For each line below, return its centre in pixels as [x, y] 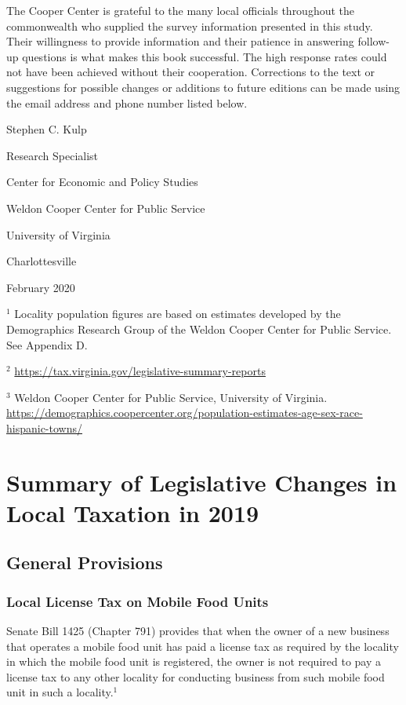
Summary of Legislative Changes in [202, 482]
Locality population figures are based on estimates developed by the [178, 314]
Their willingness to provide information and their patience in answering [180, 41]
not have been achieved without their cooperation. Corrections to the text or [191, 72]
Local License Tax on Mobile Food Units [138, 601]
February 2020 [41, 287]
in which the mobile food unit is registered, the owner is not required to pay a [194, 661]
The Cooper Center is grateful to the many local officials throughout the [181, 10]
